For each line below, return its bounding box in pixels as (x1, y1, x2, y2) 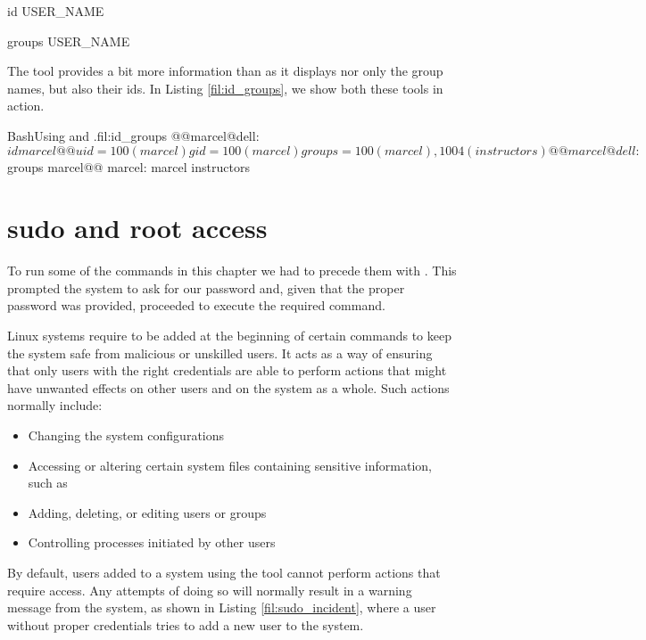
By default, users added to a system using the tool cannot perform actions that (7, 563, 441, 581)
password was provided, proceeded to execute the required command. (7, 296, 385, 315)
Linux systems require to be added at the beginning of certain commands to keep (7, 326, 451, 345)
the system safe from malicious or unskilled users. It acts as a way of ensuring (7, 343, 433, 362)
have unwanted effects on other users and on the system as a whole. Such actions (7, 378, 450, 397)
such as (28, 473, 68, 492)
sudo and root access (7, 209, 268, 246)
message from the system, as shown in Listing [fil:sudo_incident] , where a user (7, 598, 436, 617)
